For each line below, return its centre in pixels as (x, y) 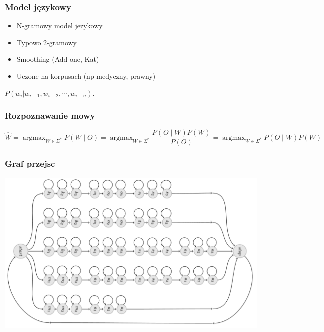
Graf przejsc (30, 163)
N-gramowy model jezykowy (59, 25)
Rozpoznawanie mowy (50, 115)
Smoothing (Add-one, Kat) (58, 59)
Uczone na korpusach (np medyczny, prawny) (86, 76)
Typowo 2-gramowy (46, 42)
